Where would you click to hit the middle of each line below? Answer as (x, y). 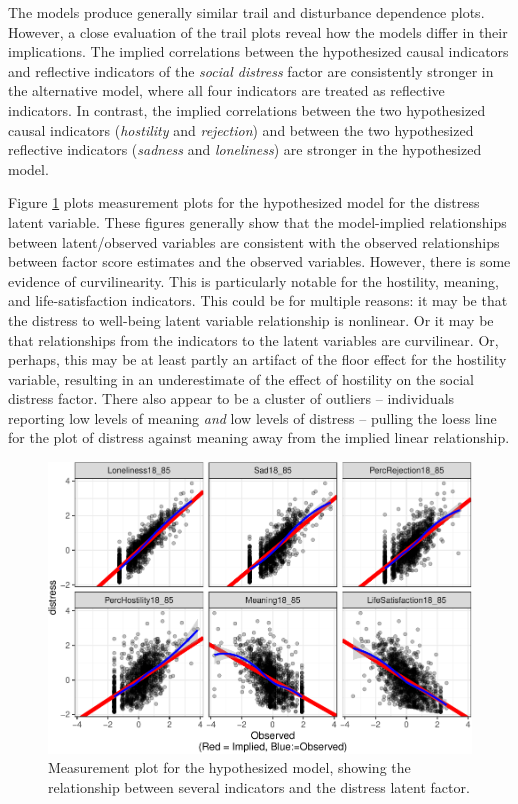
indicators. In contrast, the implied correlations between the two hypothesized (247, 109)
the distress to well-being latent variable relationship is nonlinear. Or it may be (251, 319)
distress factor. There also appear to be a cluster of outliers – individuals (231, 398)
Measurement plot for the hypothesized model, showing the (229, 767)
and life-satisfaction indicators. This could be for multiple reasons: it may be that (258, 300)
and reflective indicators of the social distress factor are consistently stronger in (251, 70)
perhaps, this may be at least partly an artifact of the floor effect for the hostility (257, 359)
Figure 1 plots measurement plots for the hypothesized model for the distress (244, 202)
